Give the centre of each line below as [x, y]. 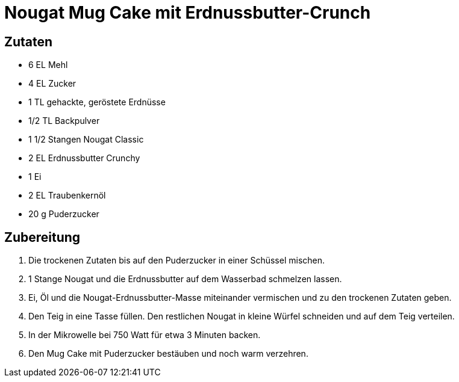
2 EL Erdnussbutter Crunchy [84, 158]
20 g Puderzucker [64, 214]
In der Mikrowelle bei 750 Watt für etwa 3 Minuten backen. [145, 335]
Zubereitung [42, 237]
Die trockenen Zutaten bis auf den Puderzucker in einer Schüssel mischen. [177, 260]
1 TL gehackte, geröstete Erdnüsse [97, 102]
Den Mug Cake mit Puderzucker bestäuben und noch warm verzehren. [168, 354]
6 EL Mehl [48, 65]
